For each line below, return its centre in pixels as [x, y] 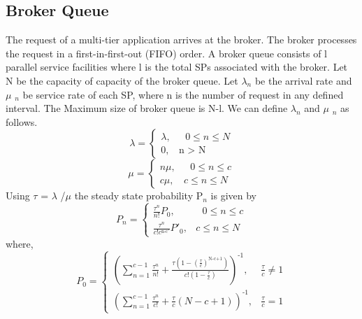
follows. [22, 121]
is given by [233, 196]
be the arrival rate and [303, 80]
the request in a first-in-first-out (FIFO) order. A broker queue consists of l [167, 53]
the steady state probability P [139, 196]
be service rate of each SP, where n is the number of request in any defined [183, 94]
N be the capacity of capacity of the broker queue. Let [122, 80]
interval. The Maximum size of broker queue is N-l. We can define [147, 108]
